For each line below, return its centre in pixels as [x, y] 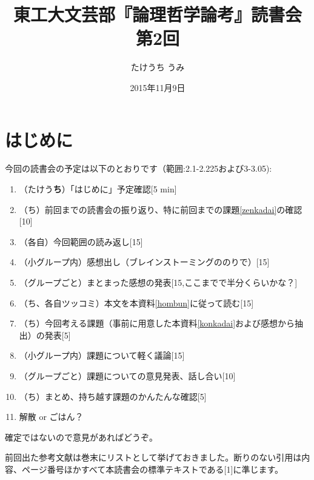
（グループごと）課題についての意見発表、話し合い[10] [127, 375]
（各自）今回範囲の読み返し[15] [81, 241]
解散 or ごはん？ [51, 417]
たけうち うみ [158, 67]
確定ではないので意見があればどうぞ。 [81, 437]
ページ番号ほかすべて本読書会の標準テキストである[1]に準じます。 [152, 469]
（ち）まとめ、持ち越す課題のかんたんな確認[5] [113, 396]
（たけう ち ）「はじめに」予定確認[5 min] [98, 189]
